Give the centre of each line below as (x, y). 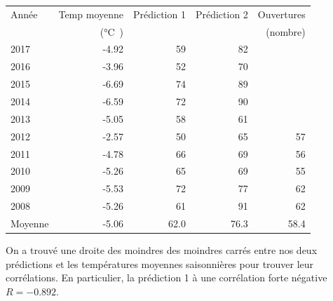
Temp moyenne (91, 14)
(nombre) (286, 31)
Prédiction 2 (222, 14)
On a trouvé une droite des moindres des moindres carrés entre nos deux (162, 249)
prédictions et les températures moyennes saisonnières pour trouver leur (160, 263)
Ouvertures (281, 14)
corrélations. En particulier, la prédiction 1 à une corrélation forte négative (166, 277)
